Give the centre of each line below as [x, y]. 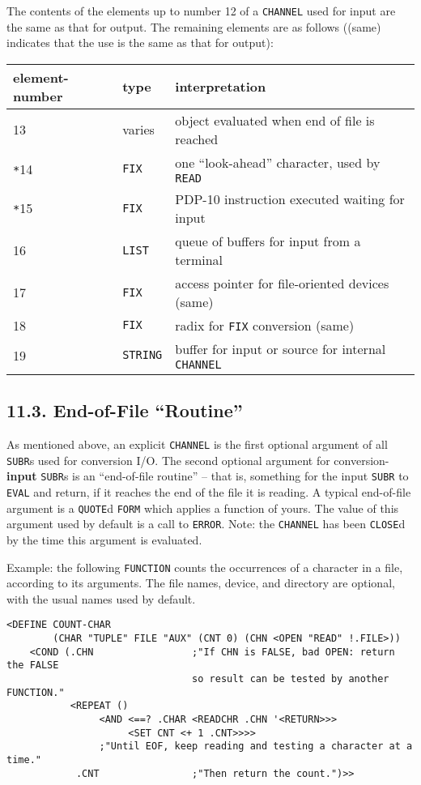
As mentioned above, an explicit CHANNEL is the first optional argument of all [197, 444]
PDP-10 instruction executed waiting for [290, 198]
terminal [199, 259]
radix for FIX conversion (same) [265, 325]
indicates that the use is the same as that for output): [140, 43]
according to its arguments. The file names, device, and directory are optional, [201, 583]
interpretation [221, 87]
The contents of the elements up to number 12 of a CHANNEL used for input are [201, 11]
